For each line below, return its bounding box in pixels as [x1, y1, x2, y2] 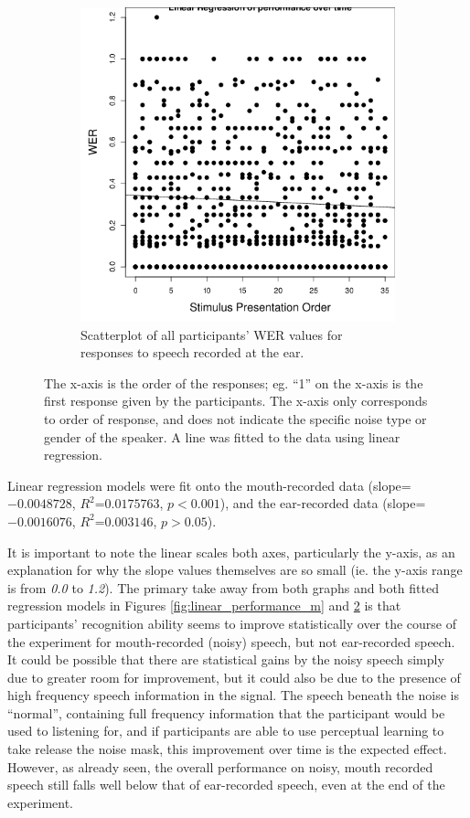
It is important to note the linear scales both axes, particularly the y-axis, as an [7, 542, 455, 561]
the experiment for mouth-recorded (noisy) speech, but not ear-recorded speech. [7, 632, 455, 651]
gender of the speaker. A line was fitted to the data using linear [44, 427, 401, 446]
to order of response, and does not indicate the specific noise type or [44, 409, 427, 428]
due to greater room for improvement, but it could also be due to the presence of [7, 667, 461, 686]
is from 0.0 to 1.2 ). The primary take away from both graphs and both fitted [7, 578, 439, 597]
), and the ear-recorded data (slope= [219, 494, 426, 513]
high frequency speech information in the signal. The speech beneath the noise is [7, 685, 459, 705]
